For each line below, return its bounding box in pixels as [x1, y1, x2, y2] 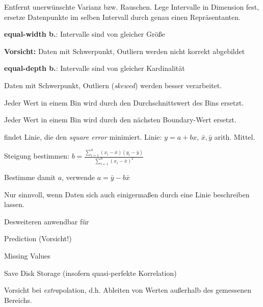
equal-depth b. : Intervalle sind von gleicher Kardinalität [4, 63, 185, 73]
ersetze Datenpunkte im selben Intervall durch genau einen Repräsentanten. [4, 11, 241, 22]
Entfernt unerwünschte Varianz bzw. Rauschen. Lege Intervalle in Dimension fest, [4, 2, 259, 12]
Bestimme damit [4, 171, 56, 182]
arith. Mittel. [214, 131, 255, 142]
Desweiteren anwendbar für [4, 216, 89, 226]
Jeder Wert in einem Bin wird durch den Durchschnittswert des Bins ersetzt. [4, 97, 244, 108]
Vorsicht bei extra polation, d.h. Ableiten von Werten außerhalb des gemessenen [4, 285, 252, 295]
